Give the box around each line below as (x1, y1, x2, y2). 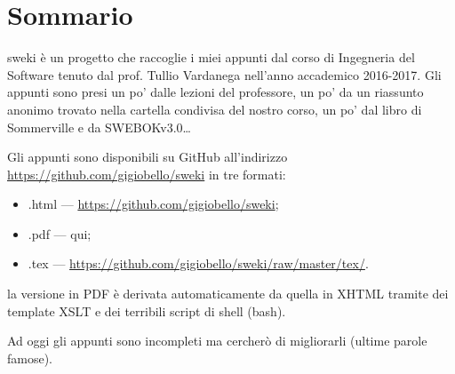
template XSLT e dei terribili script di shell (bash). (7, 301, 286, 320)
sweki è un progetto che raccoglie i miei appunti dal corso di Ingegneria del (7, 48, 415, 67)
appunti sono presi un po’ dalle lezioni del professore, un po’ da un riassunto (7, 83, 424, 101)
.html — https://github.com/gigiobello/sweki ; (28, 195, 279, 213)
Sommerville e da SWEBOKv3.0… (7, 117, 191, 136)
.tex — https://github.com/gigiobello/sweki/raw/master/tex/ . (28, 254, 369, 273)
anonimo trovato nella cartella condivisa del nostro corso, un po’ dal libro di (7, 99, 422, 118)
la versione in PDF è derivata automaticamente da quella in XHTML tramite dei (7, 284, 449, 303)
